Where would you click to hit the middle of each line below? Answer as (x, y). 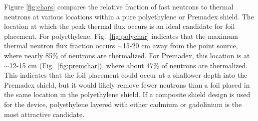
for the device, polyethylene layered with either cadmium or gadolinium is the (123, 104)
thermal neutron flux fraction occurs (60, 46)
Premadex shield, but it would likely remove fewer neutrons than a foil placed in (127, 84)
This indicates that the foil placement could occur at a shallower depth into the (126, 75)
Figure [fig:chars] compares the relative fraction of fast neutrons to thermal (119, 6)
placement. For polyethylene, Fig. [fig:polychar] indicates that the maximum (121, 36)
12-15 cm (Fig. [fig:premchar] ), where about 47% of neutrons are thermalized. (129, 65)
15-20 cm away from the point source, (180, 46)
